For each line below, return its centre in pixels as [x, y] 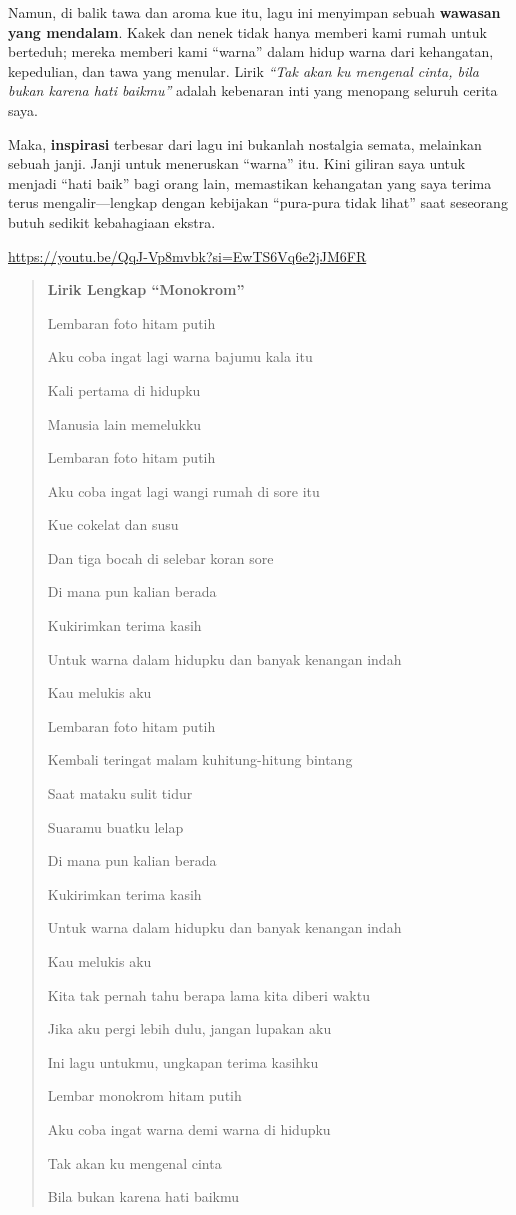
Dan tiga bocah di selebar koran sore [160, 557]
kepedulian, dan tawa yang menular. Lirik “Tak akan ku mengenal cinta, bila [243, 70]
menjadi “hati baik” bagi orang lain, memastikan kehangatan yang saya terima [250, 182]
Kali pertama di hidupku [124, 389]
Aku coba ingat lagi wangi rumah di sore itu [183, 490]
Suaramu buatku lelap [115, 826]
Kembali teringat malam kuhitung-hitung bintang [200, 759]
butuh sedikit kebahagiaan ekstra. [112, 221]
